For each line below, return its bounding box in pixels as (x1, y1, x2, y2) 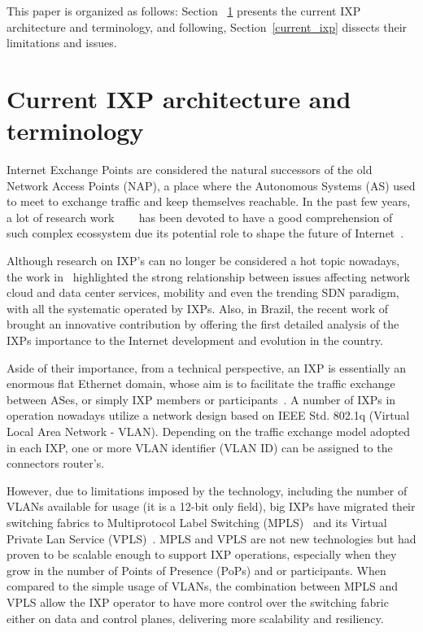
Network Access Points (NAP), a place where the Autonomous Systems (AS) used (7, 177, 416, 194)
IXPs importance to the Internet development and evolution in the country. (7, 332, 383, 349)
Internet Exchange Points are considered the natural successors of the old (7, 161, 373, 178)
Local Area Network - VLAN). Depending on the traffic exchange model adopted (7, 423, 411, 439)
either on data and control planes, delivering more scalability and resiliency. (7, 609, 384, 626)
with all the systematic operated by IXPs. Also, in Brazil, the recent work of (7, 299, 389, 316)
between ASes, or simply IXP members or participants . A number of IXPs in (7, 390, 396, 408)
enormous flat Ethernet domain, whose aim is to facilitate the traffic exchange (7, 375, 395, 392)
